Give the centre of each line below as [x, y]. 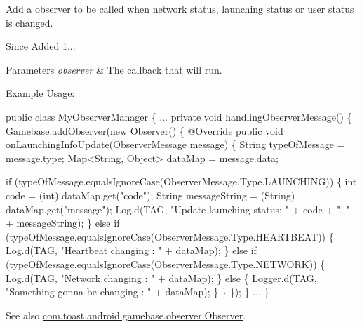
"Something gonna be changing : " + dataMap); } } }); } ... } [138, 292]
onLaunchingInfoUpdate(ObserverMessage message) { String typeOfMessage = [175, 144]
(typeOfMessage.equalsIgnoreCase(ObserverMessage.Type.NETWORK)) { [166, 263]
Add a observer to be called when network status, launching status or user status [180, 8]
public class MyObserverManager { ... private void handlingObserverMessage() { [179, 116]
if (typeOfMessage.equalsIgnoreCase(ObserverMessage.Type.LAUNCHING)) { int [181, 181]
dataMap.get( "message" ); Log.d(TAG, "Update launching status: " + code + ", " [178, 209]
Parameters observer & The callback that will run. [114, 69]
